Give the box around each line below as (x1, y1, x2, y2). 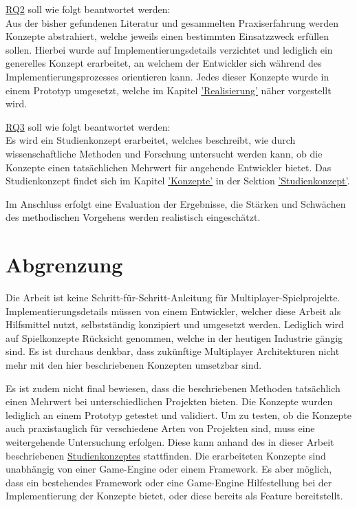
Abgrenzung (6, 250, 123, 279)
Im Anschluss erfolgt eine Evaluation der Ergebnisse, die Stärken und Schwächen (6, 196, 346, 211)
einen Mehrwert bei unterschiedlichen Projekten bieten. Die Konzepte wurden (6, 394, 333, 409)
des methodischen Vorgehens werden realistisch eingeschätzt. (6, 210, 261, 224)
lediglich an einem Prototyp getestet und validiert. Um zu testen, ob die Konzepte (6, 407, 351, 422)
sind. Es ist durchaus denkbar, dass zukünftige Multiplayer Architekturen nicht (6, 344, 340, 358)
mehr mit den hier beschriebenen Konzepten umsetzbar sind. (6, 358, 262, 371)
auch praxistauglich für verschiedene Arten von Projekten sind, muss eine (6, 421, 315, 435)
